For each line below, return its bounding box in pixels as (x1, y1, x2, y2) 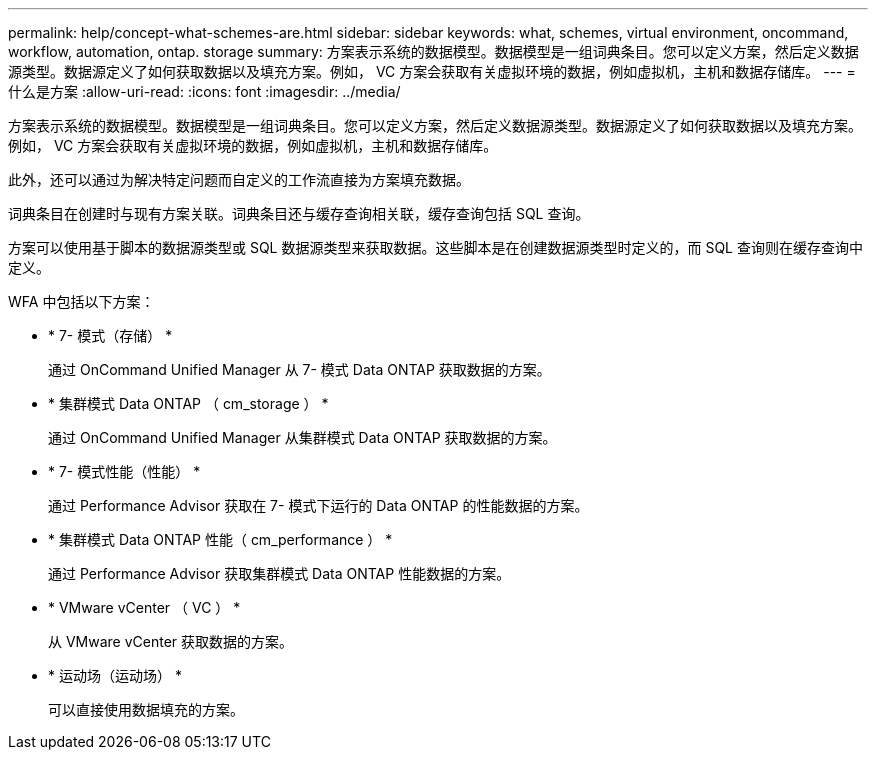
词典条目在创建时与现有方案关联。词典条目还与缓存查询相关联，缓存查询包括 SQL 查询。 (8, 205, 590, 222)
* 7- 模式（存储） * (48, 327, 173, 344)
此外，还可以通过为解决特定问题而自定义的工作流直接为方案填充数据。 (8, 171, 470, 188)
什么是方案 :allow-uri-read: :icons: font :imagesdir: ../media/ (8, 83, 401, 100)
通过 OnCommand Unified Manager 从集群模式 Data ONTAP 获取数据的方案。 (48, 429, 557, 446)
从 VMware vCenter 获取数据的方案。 (48, 633, 294, 650)
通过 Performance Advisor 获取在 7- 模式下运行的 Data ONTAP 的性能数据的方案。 (48, 497, 589, 514)
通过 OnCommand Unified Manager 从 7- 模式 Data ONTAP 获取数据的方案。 (48, 361, 551, 378)
